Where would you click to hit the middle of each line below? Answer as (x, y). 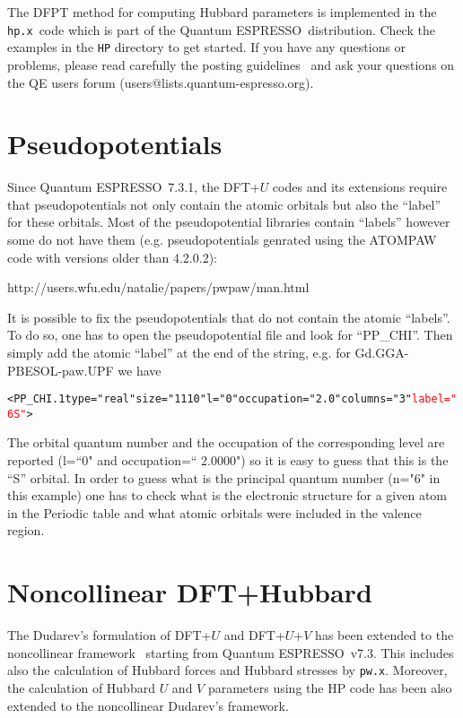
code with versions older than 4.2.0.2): (112, 257)
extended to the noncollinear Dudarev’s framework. (148, 705)
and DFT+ (254, 635)
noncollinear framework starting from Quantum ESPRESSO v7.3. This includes (231, 652)
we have (140, 370)
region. (26, 530)
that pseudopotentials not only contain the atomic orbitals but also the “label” (224, 204)
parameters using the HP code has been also (330, 688)
